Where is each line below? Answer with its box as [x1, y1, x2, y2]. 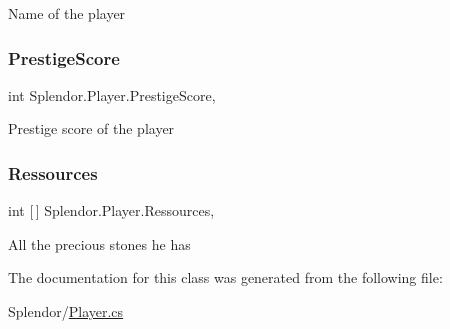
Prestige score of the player [8, 118, 175, 139]
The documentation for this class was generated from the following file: [8, 267, 443, 288]
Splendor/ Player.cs [8, 301, 124, 321]
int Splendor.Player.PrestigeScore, [8, 84, 216, 105]
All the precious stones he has [8, 233, 191, 254]
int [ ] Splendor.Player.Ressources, [8, 200, 215, 221]
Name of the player [8, 3, 126, 23]
